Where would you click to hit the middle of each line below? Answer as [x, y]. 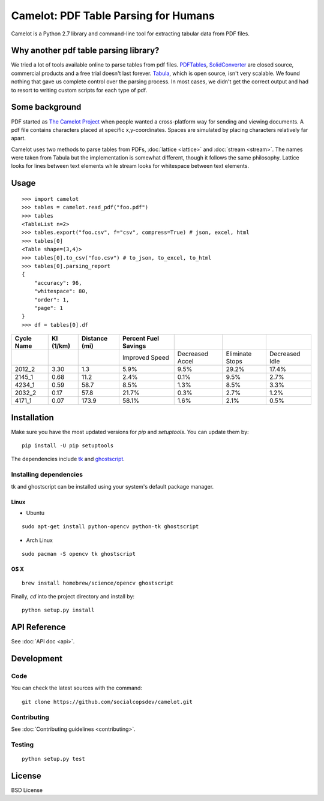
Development [37, 659]
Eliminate [239, 354]
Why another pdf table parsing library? [85, 51]
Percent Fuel [140, 339]
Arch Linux [40, 540]
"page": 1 [48, 308]
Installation [32, 418]
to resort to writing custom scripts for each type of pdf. [79, 90]
